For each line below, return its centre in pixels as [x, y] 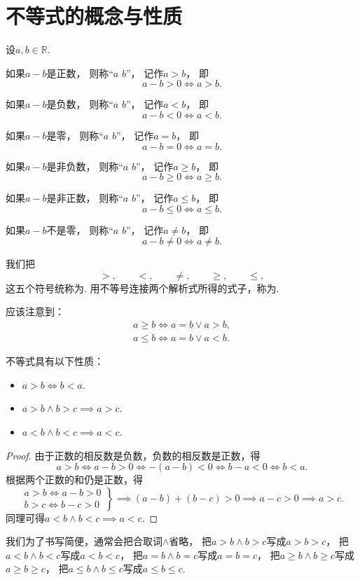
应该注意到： [35, 311]
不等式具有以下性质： [55, 361]
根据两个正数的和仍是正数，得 [74, 479]
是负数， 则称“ [80, 104]
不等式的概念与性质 [94, 16]
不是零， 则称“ [80, 229]
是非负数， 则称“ [85, 166]
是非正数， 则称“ [85, 198]
